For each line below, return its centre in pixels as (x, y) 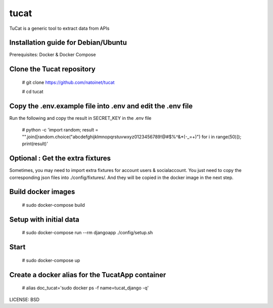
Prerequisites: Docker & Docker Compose (53, 55)
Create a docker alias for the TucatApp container (88, 275)
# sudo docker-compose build (54, 205)
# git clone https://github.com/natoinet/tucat (68, 82)
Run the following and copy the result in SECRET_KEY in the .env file (80, 118)
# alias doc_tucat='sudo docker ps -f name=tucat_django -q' (85, 288)
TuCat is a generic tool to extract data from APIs (59, 28)
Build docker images (42, 192)
